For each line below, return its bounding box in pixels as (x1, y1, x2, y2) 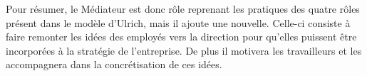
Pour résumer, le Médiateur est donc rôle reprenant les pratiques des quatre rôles (6, 1, 360, 16)
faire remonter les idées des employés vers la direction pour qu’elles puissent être (6, 29, 357, 44)
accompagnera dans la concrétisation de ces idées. (6, 57, 222, 72)
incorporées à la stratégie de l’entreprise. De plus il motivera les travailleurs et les (6, 43, 362, 58)
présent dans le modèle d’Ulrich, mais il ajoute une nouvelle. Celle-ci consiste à (6, 15, 351, 30)
